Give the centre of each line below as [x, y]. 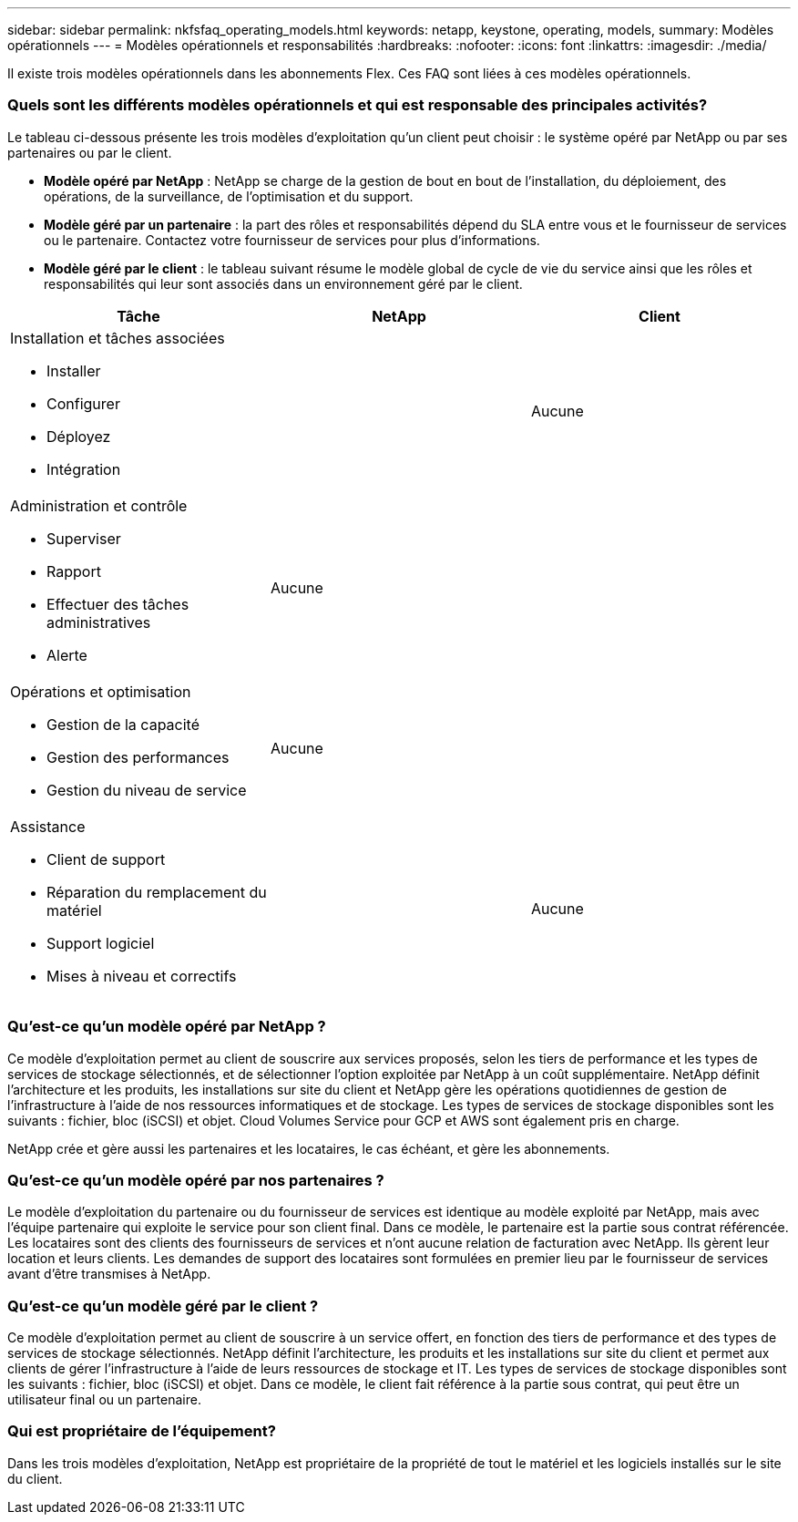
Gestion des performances [138, 757]
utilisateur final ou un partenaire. [104, 1399]
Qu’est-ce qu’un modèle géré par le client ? [163, 1306]
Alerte [67, 655]
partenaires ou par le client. [90, 152]
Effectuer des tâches [118, 604]
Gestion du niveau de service [147, 790]
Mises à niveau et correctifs [142, 976]
